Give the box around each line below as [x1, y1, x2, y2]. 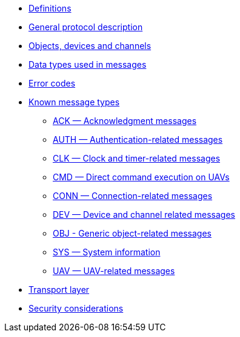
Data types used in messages [28, 59, 147, 70]
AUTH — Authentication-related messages [53, 134, 223, 145]
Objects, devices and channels [28, 41, 152, 51]
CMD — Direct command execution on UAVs [53, 172, 230, 182]
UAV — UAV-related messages [53, 266, 175, 276]
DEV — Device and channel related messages [53, 209, 235, 220]
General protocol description [28, 22, 143, 32]
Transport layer [28, 284, 90, 295]
